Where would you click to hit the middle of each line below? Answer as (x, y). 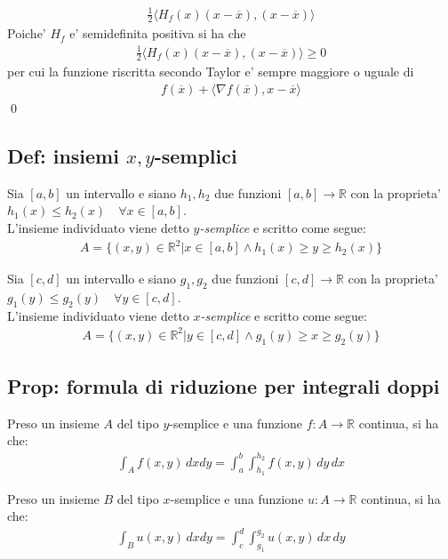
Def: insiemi (63, 155)
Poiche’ (27, 33)
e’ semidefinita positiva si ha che (158, 33)
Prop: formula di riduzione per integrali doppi (224, 385)
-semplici (196, 155)
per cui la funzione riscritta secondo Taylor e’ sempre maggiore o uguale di (211, 72)
